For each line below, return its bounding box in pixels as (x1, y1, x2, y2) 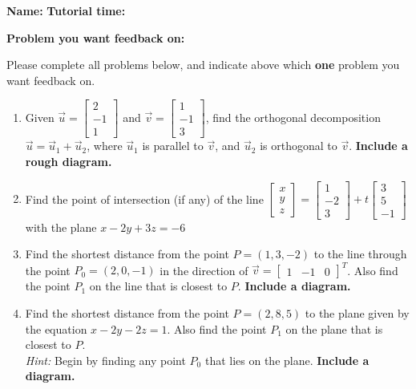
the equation (25, 320, 87, 337)
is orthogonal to (260, 137, 337, 154)
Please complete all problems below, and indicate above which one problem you (6, 56, 400, 73)
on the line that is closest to (89, 278, 228, 294)
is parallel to (142, 137, 204, 154)
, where (87, 137, 123, 154)
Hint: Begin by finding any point (25, 351, 186, 368)
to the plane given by (305, 305, 410, 322)
